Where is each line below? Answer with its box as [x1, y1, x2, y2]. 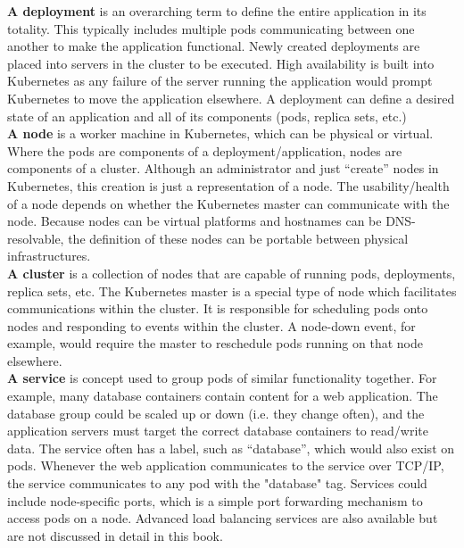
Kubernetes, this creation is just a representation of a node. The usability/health [7, 176, 450, 195]
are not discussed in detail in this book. [7, 526, 223, 544]
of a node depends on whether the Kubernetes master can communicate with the [7, 194, 450, 212]
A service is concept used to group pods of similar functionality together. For [7, 369, 437, 387]
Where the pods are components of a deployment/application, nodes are [7, 141, 402, 160]
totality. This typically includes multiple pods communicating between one [7, 19, 415, 37]
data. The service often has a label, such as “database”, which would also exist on [7, 438, 455, 457]
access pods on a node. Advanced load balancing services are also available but [7, 509, 438, 527]
